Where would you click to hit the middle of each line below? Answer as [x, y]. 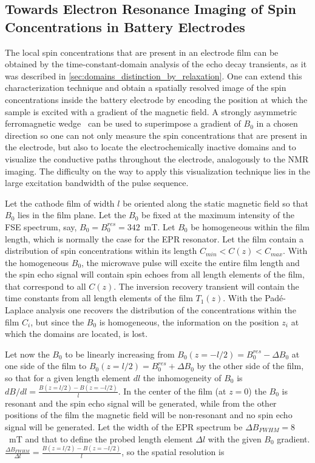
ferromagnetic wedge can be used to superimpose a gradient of [123, 123]
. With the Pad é [253, 298]
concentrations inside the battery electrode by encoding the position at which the [156, 99]
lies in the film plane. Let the [72, 215]
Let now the [27, 354]
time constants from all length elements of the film [99, 298]
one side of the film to [46, 366]
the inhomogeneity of [182, 378]
